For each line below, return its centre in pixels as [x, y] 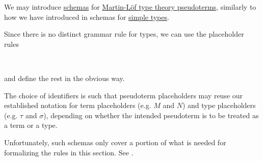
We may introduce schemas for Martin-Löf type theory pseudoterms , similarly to [130, 7]
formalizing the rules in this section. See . [69, 152]
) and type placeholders [219, 105]
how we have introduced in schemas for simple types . [87, 17]
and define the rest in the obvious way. [64, 78]
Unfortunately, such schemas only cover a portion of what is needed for [115, 142]
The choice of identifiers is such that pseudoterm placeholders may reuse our [124, 95]
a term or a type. [31, 125]
